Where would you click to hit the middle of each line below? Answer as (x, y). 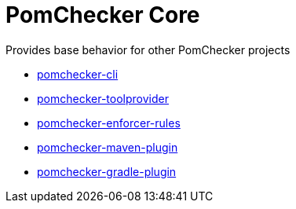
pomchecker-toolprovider (103, 98)
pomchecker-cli (78, 74)
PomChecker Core (103, 15)
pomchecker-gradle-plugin (107, 171)
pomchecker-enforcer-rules (109, 123)
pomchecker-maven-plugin (108, 147)
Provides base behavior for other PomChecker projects (148, 49)
